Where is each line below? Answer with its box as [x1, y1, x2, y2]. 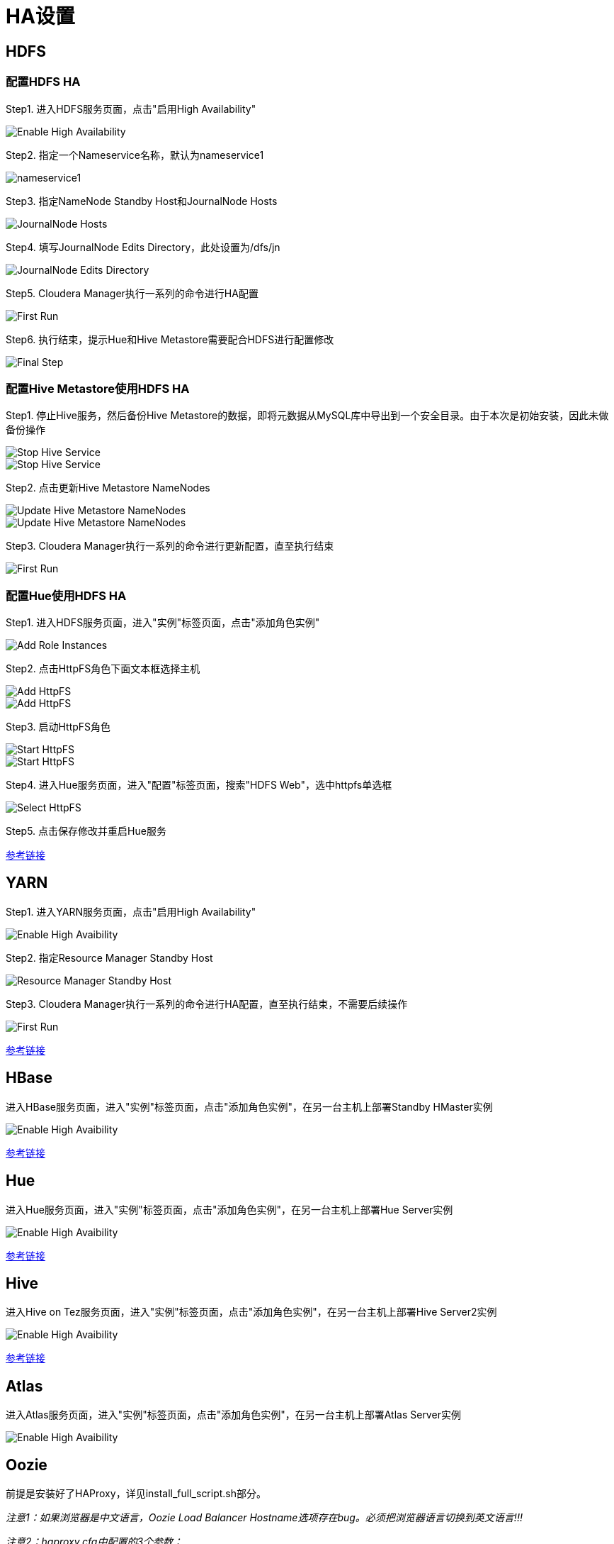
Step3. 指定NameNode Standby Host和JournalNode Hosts [6, 194, 278, 207]
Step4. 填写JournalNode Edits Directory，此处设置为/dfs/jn [6, 240, 280, 253]
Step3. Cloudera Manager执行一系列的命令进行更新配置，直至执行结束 [6, 540, 334, 552]
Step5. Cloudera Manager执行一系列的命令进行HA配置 [6, 287, 258, 299]
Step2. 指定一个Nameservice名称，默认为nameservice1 [6, 148, 264, 161]
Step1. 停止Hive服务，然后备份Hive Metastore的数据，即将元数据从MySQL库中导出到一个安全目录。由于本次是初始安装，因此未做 [6, 409, 609, 422]
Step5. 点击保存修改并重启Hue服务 [6, 825, 166, 838]
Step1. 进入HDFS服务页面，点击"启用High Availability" [6, 102, 256, 115]
